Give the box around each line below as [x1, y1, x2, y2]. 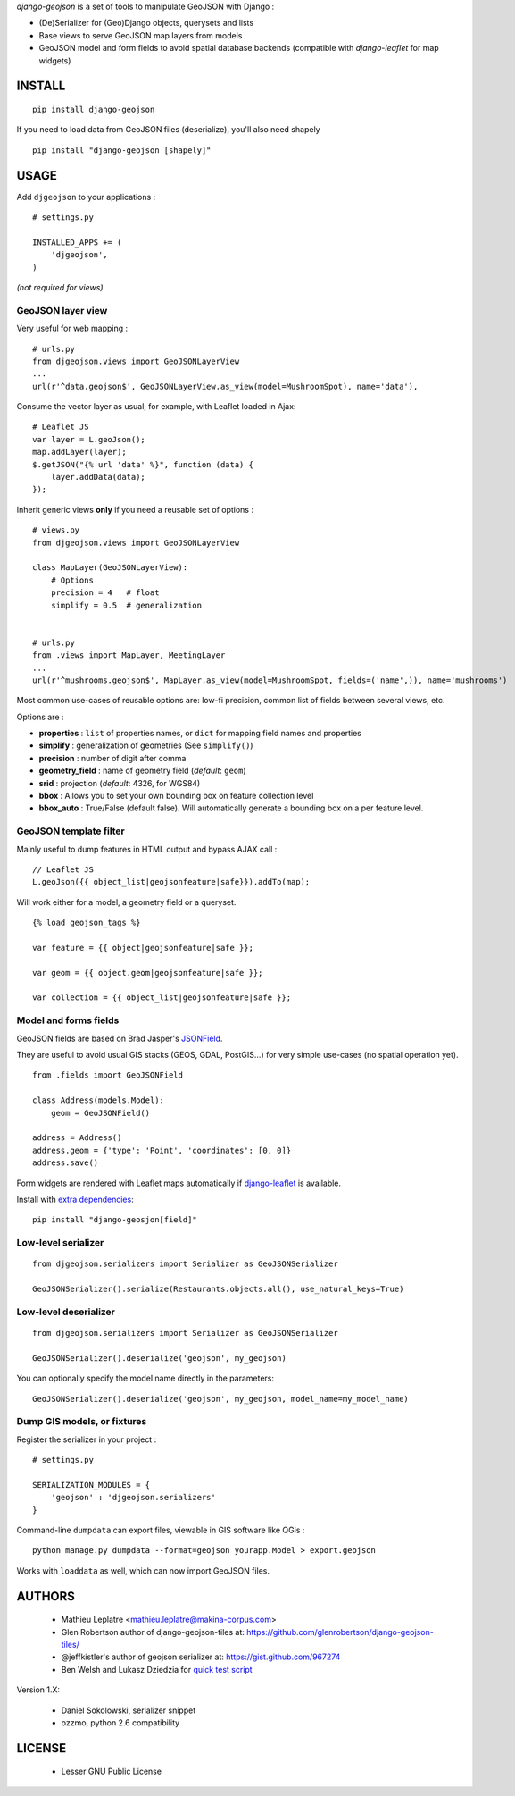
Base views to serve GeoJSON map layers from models [38, 29, 243, 40]
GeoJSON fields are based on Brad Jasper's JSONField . [16, 1033, 223, 1044]
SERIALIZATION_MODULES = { [32, 1480, 151, 1490]
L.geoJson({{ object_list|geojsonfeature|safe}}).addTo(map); [32, 877, 311, 887]
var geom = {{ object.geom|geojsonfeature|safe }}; [32, 968, 263, 978]
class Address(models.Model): [32, 1095, 165, 1105]
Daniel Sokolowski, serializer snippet [61, 1705, 196, 1716]
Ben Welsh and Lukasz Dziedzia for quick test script [61, 1664, 253, 1674]
